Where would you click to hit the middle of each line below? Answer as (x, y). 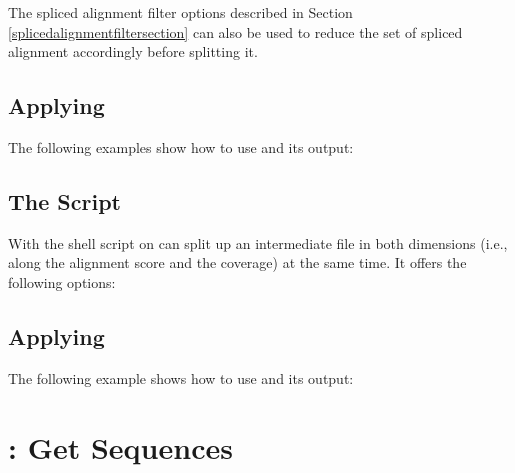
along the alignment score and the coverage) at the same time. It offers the (237, 262)
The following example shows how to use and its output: (181, 377)
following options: (62, 281)
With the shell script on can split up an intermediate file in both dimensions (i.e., (258, 242)
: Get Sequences (120, 446)
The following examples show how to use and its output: (181, 146)
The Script (64, 200)
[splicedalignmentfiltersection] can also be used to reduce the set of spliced (235, 31)
